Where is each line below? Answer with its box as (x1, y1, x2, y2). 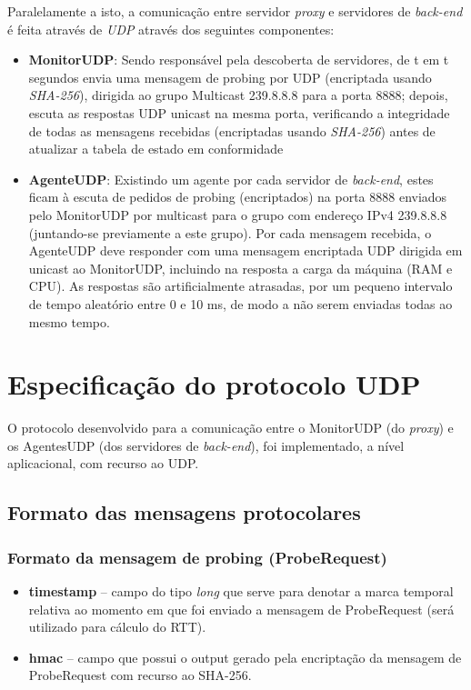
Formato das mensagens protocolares (7, 498, 361, 526)
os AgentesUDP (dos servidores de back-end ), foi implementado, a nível (7, 435, 405, 455)
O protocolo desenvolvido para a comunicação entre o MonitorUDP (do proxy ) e (7, 418, 454, 437)
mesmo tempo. (28, 312, 110, 331)
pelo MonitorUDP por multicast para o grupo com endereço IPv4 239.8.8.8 (28, 205, 447, 224)
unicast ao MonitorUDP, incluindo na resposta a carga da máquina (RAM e (28, 258, 453, 277)
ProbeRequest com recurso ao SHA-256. (28, 665, 252, 685)
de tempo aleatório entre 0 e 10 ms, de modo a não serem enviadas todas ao (28, 294, 453, 313)
